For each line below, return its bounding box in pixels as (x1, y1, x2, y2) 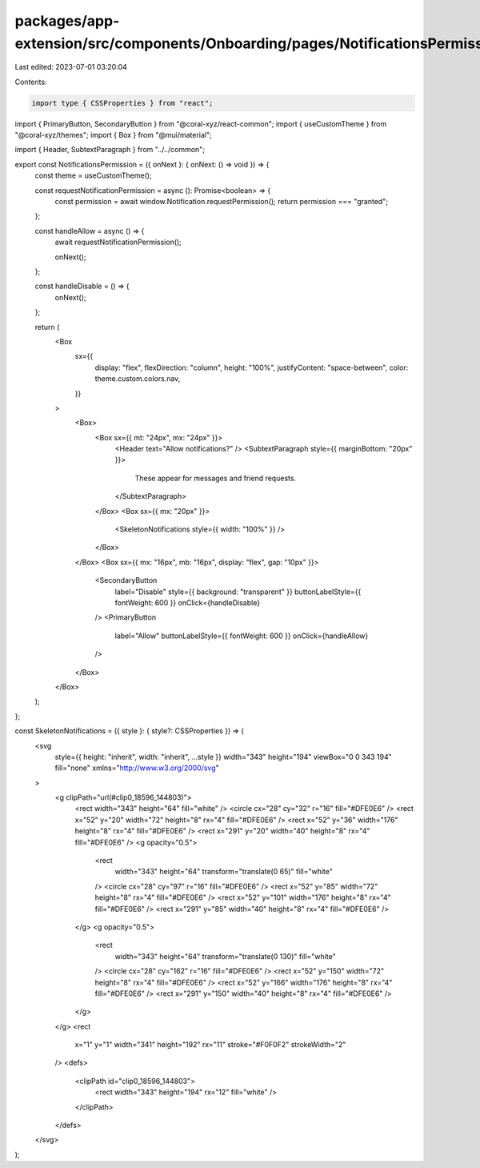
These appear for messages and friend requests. (134, 473, 296, 483)
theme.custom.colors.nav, (94, 374, 181, 383)
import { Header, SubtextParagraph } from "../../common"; (14, 145, 206, 155)
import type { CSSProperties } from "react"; (31, 98, 214, 107)
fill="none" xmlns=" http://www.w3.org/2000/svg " (54, 763, 219, 773)
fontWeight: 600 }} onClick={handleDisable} (114, 597, 260, 608)
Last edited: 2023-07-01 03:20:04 (14, 62, 128, 72)
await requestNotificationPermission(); (54, 237, 182, 247)
